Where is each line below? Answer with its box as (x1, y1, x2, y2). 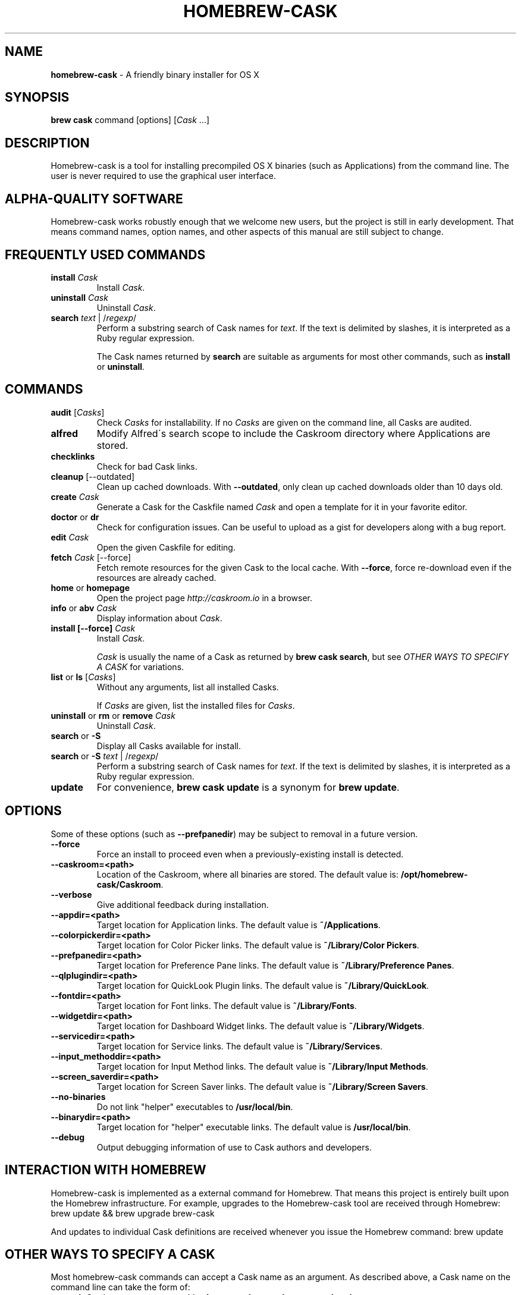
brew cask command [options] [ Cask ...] (51, 115, 210, 125)
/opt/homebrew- (400, 869, 468, 879)
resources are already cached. (96, 572, 216, 583)
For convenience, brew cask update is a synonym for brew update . (96, 781, 400, 793)
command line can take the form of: (51, 1282, 190, 1293)
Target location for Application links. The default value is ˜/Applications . (96, 919, 381, 930)
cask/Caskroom (96, 879, 161, 889)
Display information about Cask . (96, 612, 222, 623)
